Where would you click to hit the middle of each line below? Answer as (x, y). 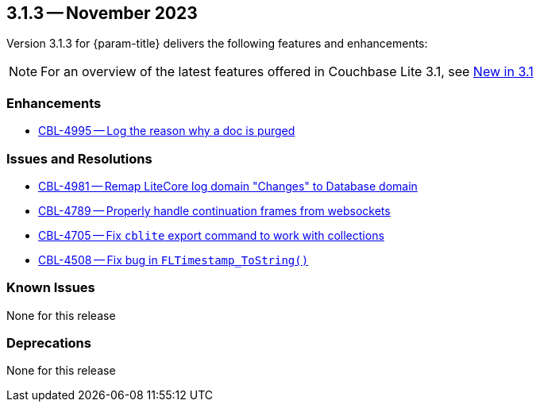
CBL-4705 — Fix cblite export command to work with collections (211, 235)
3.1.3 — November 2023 (102, 13)
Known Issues (51, 288)
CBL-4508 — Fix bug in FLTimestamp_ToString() (174, 260)
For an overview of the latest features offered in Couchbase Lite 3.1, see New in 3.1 (287, 72)
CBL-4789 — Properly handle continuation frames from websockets (214, 210)
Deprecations (49, 343)
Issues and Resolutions (79, 158)
